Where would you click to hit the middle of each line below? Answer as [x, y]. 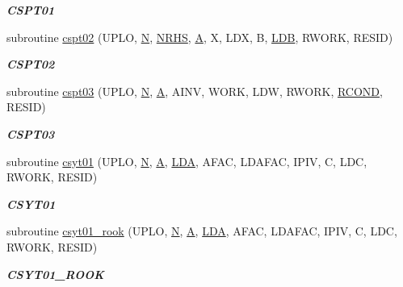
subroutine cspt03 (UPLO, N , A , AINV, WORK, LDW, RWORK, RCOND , [195, 91]
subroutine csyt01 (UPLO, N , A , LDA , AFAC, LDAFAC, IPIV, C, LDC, [187, 161]
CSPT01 [31, 10]
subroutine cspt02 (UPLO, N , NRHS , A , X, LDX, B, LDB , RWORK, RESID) [200, 37]
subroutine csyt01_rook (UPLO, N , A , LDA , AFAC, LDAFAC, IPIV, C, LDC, [202, 231]
